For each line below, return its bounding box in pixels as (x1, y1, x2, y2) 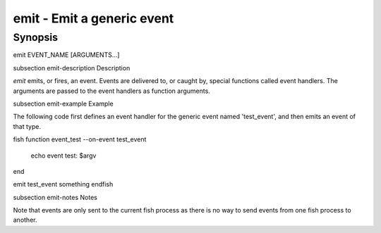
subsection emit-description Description (13, 63, 131, 72)
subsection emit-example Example (13, 99, 114, 108)
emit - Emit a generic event (13, 11, 174, 26)
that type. (13, 122, 42, 130)
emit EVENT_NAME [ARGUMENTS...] (13, 51, 120, 59)
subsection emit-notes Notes (13, 193, 98, 201)
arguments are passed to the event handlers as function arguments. (13, 87, 211, 95)
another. (13, 215, 37, 225)
